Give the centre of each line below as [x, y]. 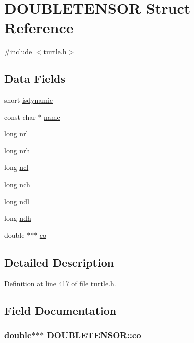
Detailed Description [59, 262]
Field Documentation [60, 310]
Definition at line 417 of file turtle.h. [60, 283]
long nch [17, 184]
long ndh [18, 218]
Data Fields [35, 79]
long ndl [17, 201]
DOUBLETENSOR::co [94, 335]
